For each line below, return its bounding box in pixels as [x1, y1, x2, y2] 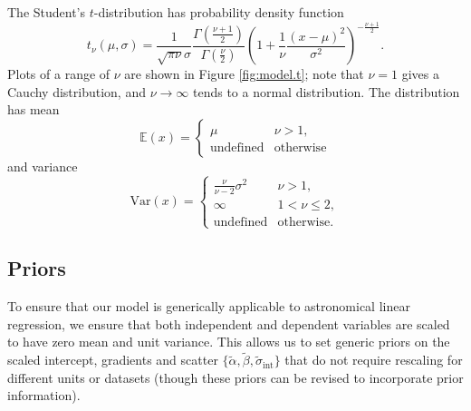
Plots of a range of [7, 64, 111, 83]
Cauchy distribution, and [7, 82, 146, 101]
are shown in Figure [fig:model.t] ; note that [124, 64, 364, 83]
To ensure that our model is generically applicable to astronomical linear [7, 297, 410, 316]
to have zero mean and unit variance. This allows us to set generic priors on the [7, 332, 450, 351]
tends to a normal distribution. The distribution [192, 82, 460, 101]
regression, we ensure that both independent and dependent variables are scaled [7, 314, 450, 333]
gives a [401, 64, 439, 83]
